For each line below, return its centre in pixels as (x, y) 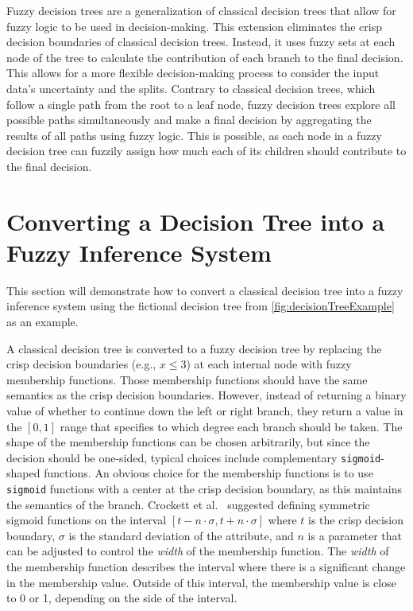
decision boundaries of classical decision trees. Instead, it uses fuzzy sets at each (201, 42)
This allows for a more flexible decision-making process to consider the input (193, 73)
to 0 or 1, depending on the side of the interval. (122, 598)
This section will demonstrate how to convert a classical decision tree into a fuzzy (205, 290)
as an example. (42, 322)
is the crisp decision (356, 520)
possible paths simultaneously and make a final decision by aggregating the (189, 120)
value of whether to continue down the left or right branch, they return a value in (205, 411)
